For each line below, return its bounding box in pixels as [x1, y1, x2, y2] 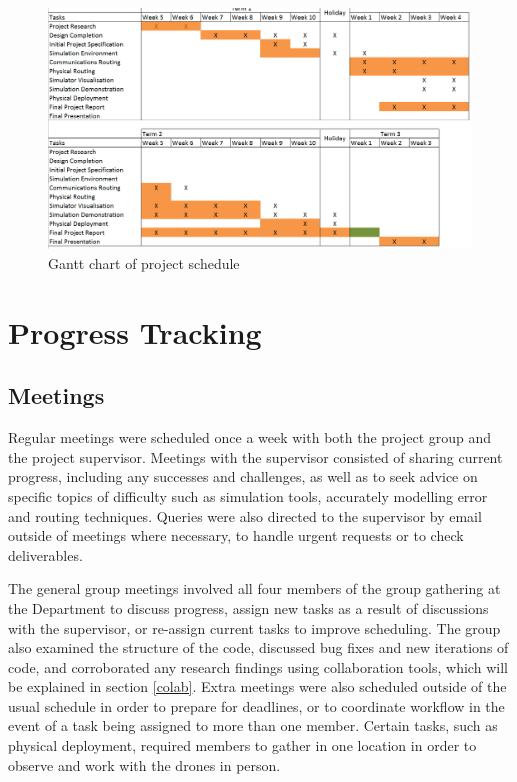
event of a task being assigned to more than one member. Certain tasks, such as [8, 715, 498, 736]
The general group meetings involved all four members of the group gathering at [8, 578, 501, 599]
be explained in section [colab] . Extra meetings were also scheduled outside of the [8, 676, 507, 697]
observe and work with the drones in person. [8, 754, 281, 775]
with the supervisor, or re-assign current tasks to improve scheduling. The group [8, 617, 501, 638]
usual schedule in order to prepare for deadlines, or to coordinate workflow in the [8, 695, 505, 716]
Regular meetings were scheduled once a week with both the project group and [8, 427, 492, 448]
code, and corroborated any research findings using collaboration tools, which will [8, 656, 508, 677]
